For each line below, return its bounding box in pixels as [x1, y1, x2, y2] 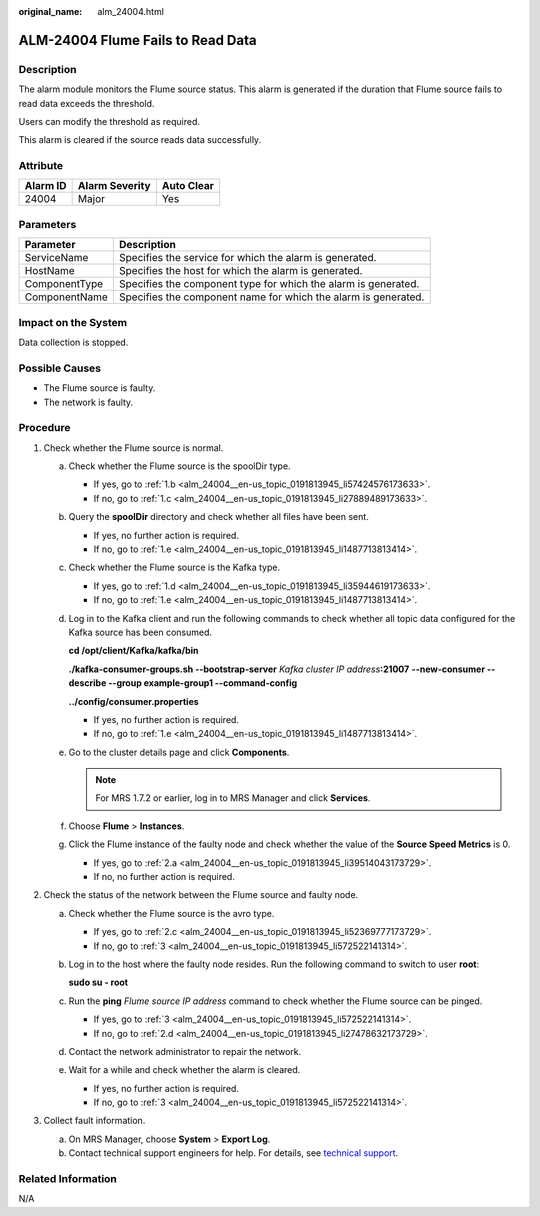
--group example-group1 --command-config [108, 677, 298, 689]
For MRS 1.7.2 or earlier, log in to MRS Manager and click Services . [95, 792, 371, 804]
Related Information [18, 1172, 117, 1186]
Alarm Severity [77, 179, 151, 193]
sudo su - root [68, 976, 129, 989]
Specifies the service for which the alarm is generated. [118, 251, 377, 265]
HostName [24, 264, 75, 278]
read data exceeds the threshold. [18, 97, 155, 109]
